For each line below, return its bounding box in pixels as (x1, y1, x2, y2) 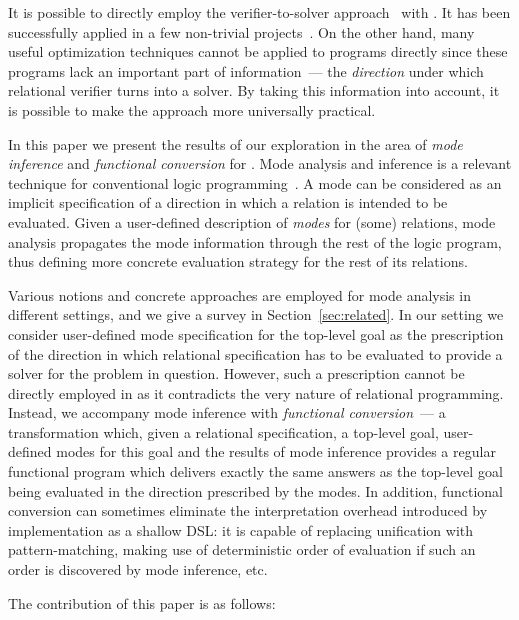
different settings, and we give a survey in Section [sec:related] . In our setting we (8, 304, 504, 325)
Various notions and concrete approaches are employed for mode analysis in (8, 284, 471, 305)
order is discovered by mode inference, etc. (8, 559, 268, 580)
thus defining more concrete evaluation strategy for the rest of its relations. (8, 251, 468, 272)
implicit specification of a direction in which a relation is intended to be (8, 192, 448, 213)
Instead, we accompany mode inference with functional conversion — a (8, 402, 446, 423)
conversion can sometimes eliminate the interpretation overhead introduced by (8, 500, 488, 521)
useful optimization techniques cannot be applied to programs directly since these (8, 41, 508, 62)
